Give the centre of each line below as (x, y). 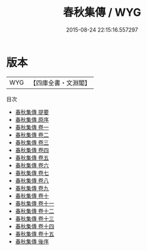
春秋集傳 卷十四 (35, 226)
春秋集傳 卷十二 (35, 211)
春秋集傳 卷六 (32, 165)
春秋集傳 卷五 (32, 157)
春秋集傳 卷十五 (35, 234)
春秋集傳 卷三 (32, 142)
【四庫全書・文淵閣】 (60, 83)
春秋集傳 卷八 (32, 180)
